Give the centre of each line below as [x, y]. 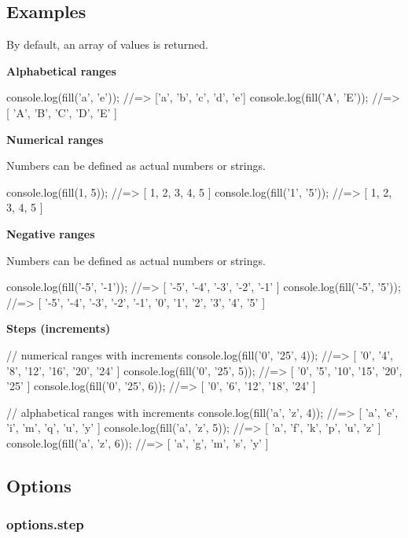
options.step [45, 524]
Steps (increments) [59, 328]
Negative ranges [51, 233]
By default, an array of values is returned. [107, 44]
